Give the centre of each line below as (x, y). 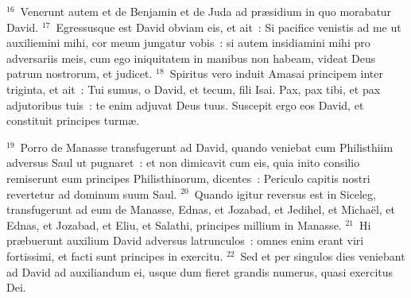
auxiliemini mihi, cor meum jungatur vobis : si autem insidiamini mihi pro (188, 43)
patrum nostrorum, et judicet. (79, 74)
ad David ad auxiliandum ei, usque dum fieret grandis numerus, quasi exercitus (200, 271)
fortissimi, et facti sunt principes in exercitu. (115, 255)
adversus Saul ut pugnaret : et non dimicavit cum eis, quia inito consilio (183, 163)
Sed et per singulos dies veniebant (323, 255)
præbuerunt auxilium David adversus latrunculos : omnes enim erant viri (185, 240)
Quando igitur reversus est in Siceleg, (285, 194)
